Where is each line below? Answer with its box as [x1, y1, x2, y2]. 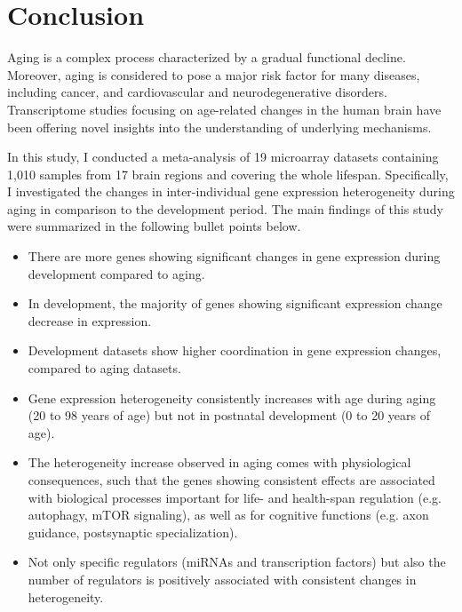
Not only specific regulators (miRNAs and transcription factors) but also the [28, 552, 446, 571]
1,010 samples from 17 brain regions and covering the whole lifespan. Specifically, [7, 164, 449, 183]
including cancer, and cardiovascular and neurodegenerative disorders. [7, 83, 387, 101]
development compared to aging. [28, 264, 205, 282]
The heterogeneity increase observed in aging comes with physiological [28, 453, 411, 472]
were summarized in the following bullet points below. [7, 217, 301, 235]
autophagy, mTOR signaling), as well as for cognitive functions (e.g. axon [28, 505, 429, 524]
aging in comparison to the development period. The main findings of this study [7, 199, 443, 218]
